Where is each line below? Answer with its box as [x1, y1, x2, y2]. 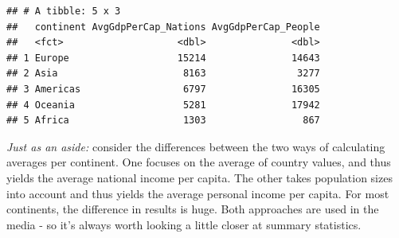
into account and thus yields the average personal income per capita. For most [6, 185, 389, 201]
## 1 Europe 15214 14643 [6, 52, 320, 64]
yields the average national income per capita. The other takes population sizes [6, 169, 393, 185]
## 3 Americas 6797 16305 [6, 83, 320, 95]
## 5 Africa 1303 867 [6, 115, 320, 127]
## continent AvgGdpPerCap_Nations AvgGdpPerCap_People [6, 21, 320, 33]
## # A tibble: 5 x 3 [6, 6, 121, 17]
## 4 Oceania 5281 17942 [6, 99, 320, 111]
